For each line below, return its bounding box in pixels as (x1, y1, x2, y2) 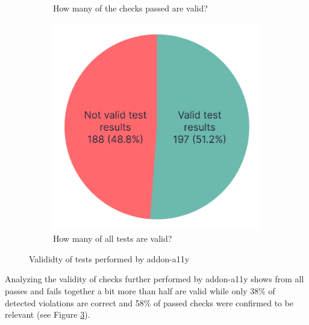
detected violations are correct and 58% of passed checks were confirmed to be (5, 296, 294, 309)
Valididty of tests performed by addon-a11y (29, 252, 190, 265)
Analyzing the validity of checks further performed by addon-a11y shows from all (5, 273, 304, 285)
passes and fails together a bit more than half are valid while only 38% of (5, 284, 275, 297)
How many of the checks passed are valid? (53, 2, 208, 14)
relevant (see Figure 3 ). (5, 308, 90, 321)
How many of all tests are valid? (53, 232, 172, 245)
